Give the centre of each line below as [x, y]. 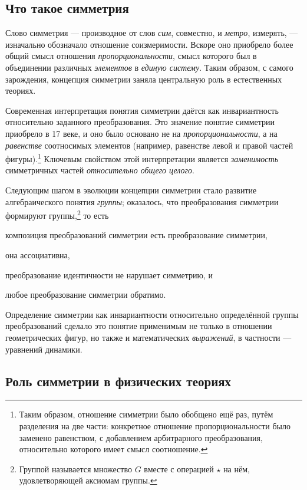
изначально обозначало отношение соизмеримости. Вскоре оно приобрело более [149, 44]
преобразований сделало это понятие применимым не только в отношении [139, 326]
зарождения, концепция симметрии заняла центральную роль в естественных [144, 79]
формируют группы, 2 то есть [57, 214]
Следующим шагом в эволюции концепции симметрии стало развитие [131, 190]
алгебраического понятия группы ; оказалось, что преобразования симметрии [142, 201]
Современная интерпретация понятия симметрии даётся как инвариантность [142, 110]
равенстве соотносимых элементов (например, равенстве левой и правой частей [149, 145]
